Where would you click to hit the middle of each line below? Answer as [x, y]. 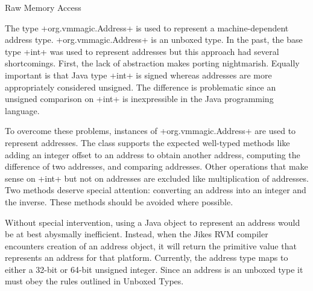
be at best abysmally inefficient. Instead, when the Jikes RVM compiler [137, 234]
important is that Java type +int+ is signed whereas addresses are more [138, 75]
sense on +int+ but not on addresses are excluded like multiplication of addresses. [157, 178]
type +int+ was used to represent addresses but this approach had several [142, 51]
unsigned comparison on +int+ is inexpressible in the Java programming [139, 99]
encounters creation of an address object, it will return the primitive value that [151, 245]
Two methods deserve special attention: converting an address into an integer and [156, 190]
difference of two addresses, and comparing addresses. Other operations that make [156, 166]
